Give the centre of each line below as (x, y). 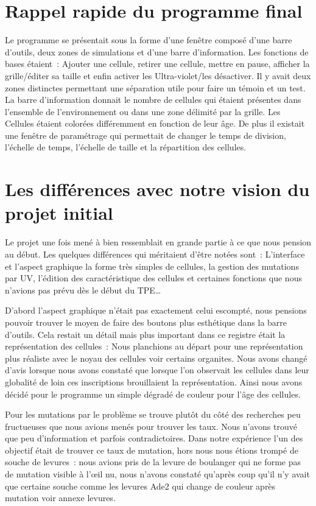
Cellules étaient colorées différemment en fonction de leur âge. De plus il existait (155, 123)
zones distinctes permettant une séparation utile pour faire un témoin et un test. (155, 87)
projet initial (59, 213)
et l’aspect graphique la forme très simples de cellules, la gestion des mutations (152, 266)
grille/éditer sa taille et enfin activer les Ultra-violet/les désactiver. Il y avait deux (158, 75)
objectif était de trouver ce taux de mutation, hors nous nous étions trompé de (152, 450)
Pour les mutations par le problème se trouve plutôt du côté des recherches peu (153, 414)
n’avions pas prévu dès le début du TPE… (83, 290)
